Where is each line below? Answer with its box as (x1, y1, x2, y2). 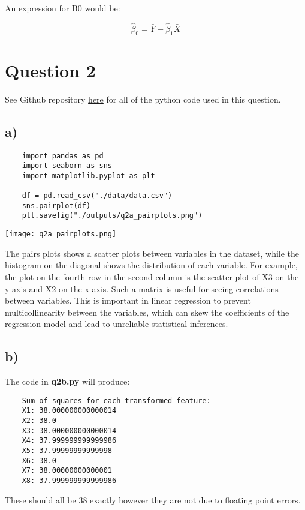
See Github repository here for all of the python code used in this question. (5, 92, 281, 105)
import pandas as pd (22, 151, 104, 160)
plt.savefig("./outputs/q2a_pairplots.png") (22, 211, 203, 220)
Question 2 (5, 58, 96, 82)
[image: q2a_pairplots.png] (5, 230, 117, 239)
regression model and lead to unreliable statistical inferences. (5, 317, 228, 330)
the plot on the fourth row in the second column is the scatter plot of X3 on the (5, 270, 299, 283)
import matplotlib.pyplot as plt (22, 171, 155, 180)
